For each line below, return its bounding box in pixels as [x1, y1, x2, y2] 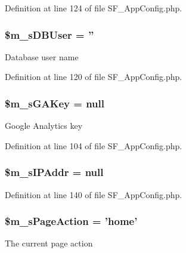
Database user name [5, 50, 79, 63]
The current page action [5, 237, 93, 249]
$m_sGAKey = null [5, 95, 104, 110]
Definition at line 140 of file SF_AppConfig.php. [5, 188, 182, 200]
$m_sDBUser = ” [5, 27, 94, 42]
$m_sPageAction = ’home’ [5, 214, 138, 229]
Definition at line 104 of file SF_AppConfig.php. [5, 139, 182, 152]
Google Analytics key [5, 119, 83, 132]
